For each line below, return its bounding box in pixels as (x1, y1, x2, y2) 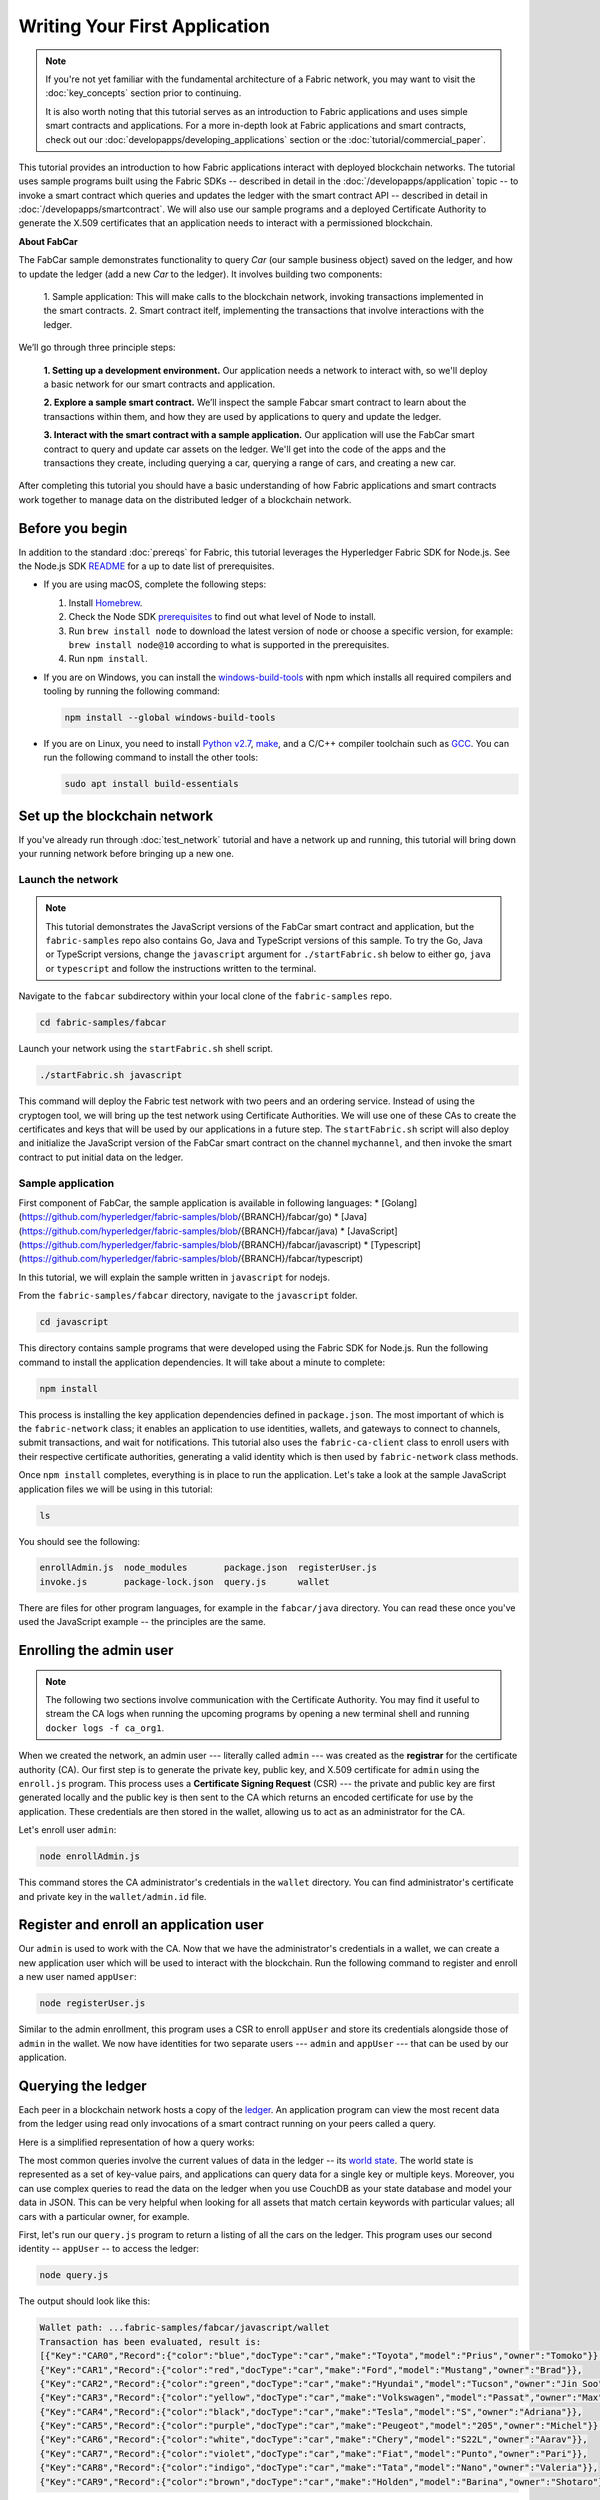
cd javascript (39, 1316, 109, 1328)
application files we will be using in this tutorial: (18, 1483, 214, 1495)
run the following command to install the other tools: (43, 751, 259, 764)
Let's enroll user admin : (18, 1824, 117, 1836)
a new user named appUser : (18, 1971, 137, 1983)
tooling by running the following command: (43, 685, 220, 697)
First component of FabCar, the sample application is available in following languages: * (18, 1196, 380, 1209)
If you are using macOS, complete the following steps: (43, 578, 267, 590)
